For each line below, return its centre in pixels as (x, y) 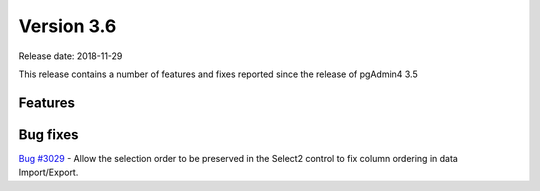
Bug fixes (48, 134)
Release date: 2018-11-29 (70, 56)
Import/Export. (48, 172)
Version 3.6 (67, 26)
